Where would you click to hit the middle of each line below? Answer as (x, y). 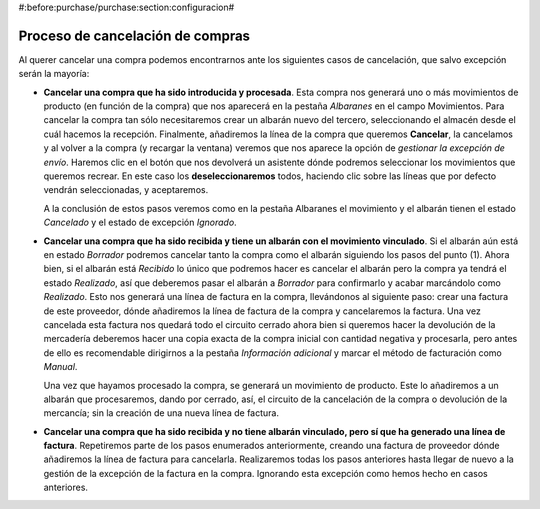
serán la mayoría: (54, 74)
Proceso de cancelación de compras (134, 35)
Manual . (60, 367)
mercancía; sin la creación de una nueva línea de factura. (161, 413)
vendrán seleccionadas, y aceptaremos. (126, 190)
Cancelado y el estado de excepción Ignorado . (140, 222)
